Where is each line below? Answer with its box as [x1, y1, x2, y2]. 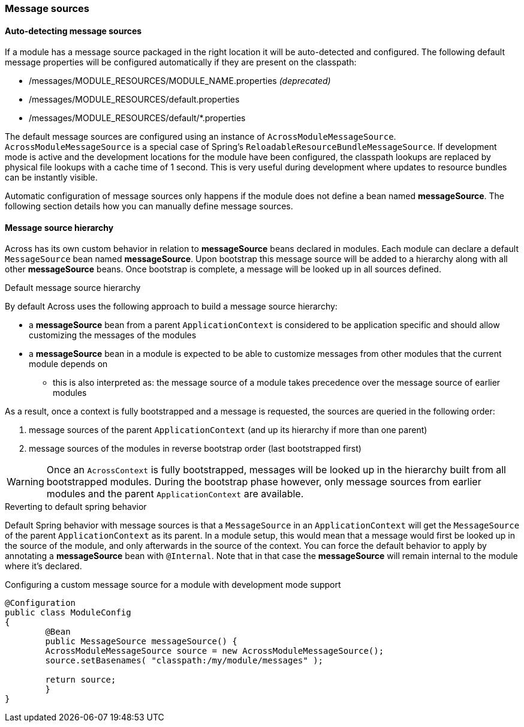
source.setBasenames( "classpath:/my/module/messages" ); [45, 656, 324, 666]
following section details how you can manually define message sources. [5, 201, 293, 212]
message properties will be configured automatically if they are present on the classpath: [5, 57, 357, 68]
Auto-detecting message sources [5, 25, 142, 36]
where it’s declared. [5, 561, 82, 572]
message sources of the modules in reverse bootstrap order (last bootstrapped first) [29, 443, 362, 454]
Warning [7, 476, 44, 488]
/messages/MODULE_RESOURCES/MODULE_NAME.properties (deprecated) [29, 76, 331, 86]
